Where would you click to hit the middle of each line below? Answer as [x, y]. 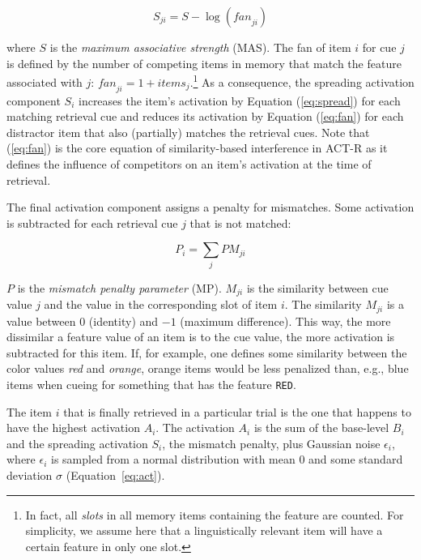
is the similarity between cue [317, 287]
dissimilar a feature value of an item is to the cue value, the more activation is [201, 337]
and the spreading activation [77, 443]
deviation [30, 475]
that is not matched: [240, 222]
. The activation [195, 427]
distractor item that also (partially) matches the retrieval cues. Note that [188, 132]
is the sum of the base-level [321, 427]
